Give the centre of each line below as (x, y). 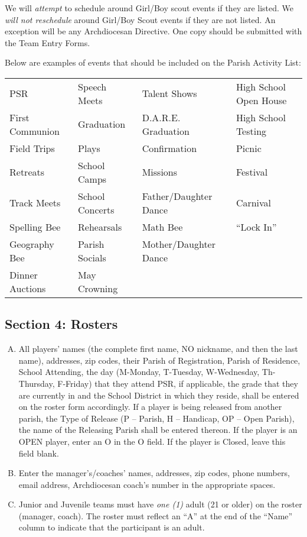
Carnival (254, 203)
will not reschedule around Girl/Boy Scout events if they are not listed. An (140, 19)
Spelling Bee (35, 227)
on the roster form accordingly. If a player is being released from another (150, 407)
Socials (92, 257)
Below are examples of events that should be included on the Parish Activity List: (153, 62)
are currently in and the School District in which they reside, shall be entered (159, 395)
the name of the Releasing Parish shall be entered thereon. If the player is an (158, 430)
